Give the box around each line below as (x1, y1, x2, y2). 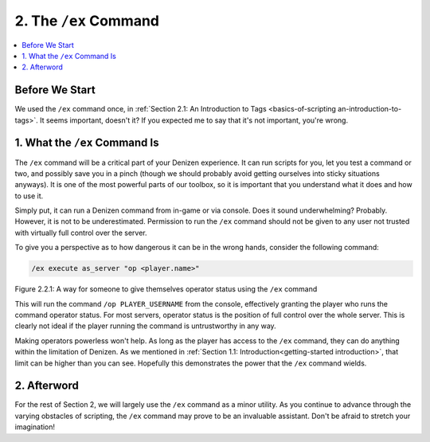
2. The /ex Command (14, 12, 159, 29)
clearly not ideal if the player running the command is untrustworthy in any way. (14, 321, 276, 331)
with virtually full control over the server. (14, 228, 147, 237)
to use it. (14, 191, 44, 201)
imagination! (14, 422, 56, 432)
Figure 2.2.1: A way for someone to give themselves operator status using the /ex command (14, 284, 318, 294)
